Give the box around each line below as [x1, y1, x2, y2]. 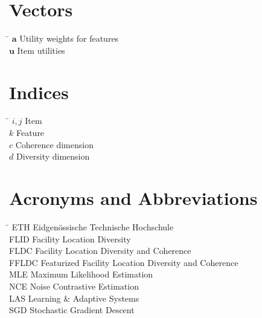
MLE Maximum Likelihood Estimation [9, 268, 153, 281]
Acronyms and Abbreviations [9, 186, 258, 210]
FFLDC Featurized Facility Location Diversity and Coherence [9, 256, 238, 268]
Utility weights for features [19, 32, 119, 45]
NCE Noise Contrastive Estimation [9, 279, 139, 292]
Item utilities [17, 44, 65, 56]
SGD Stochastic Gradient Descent [9, 303, 135, 316]
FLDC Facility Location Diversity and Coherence [9, 244, 191, 257]
